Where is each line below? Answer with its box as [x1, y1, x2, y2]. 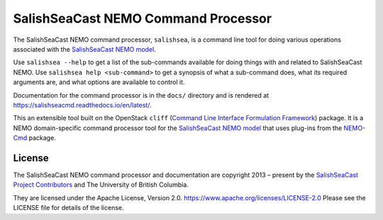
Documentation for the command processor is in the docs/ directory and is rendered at [13, 91, 270, 99]
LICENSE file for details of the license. [13, 204, 124, 212]
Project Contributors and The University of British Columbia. [13, 180, 189, 189]
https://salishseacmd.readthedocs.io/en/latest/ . [13, 100, 152, 109]
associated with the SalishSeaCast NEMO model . [13, 45, 156, 53]
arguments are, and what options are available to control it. [13, 78, 185, 86]
